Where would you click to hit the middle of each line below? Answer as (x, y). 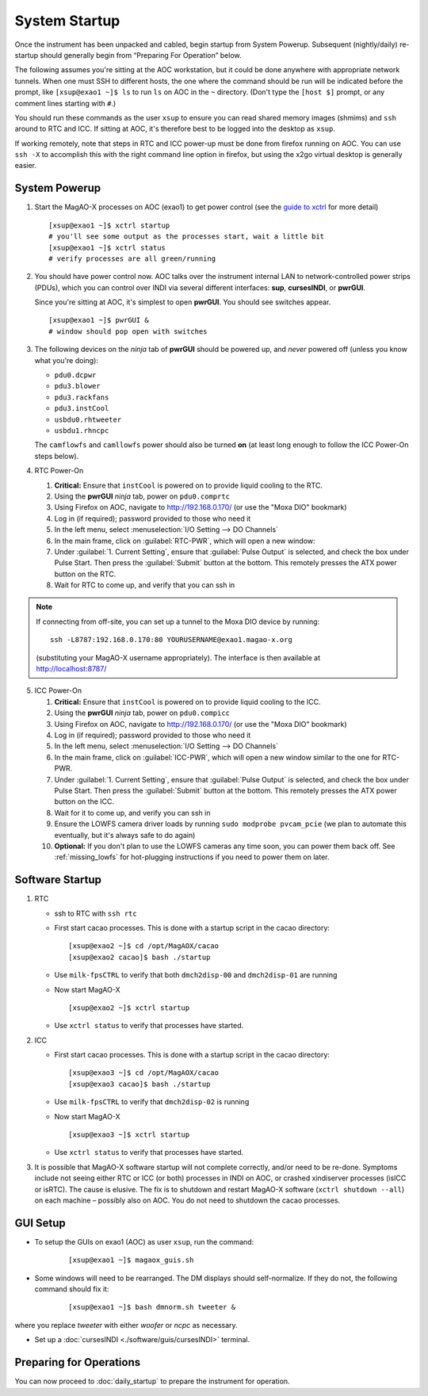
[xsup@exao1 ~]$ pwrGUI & (99, 320)
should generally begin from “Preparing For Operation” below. (141, 55)
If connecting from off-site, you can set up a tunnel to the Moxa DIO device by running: (178, 622)
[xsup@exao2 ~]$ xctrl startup (129, 1008)
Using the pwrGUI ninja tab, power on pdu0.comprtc (142, 496)
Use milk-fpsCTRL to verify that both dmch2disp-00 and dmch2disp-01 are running (196, 975)
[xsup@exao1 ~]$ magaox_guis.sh (131, 1260)
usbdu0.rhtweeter (88, 419)
